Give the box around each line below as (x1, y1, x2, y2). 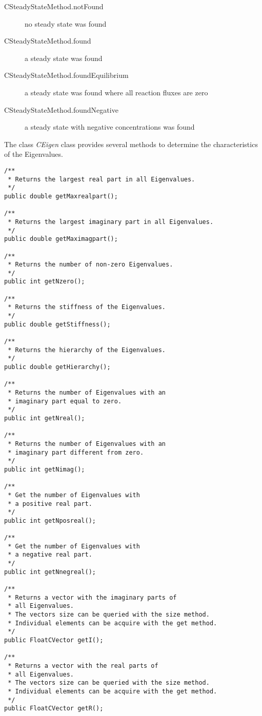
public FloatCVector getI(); (4, 637, 104, 644)
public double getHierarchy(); (4, 363, 111, 371)
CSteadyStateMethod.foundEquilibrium (4, 70, 129, 80)
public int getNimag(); (4, 465, 85, 473)
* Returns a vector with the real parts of (8, 662, 158, 669)
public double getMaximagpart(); (4, 235, 118, 243)
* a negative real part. (8, 551, 92, 559)
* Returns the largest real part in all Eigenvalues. (8, 175, 195, 183)
